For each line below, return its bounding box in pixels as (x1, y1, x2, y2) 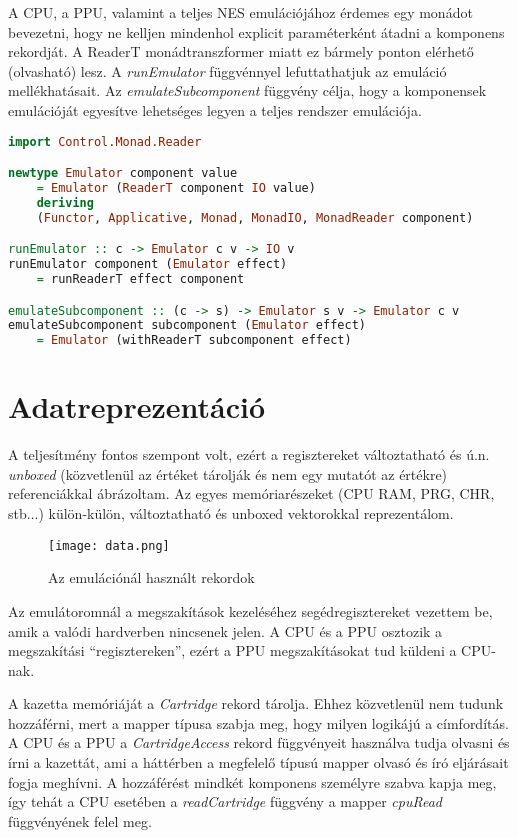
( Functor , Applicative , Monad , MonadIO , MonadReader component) (36, 210, 474, 225)
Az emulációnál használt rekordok (48, 567, 255, 588)
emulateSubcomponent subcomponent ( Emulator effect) (8, 318, 366, 333)
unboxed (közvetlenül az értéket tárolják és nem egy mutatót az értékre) (8, 463, 448, 484)
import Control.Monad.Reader (8, 134, 202, 149)
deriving (36, 195, 94, 210)
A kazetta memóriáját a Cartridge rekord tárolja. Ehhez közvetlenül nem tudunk (8, 693, 504, 714)
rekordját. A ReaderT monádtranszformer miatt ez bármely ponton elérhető (8, 41, 474, 62)
